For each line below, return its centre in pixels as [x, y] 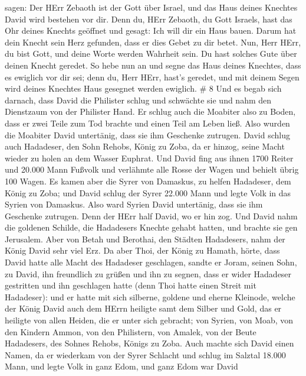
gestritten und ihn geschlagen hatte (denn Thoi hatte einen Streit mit [131, 285]
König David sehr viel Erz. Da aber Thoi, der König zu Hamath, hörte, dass [142, 250]
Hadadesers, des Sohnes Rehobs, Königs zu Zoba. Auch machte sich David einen [149, 343]
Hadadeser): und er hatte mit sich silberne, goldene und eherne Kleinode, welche [150, 296]
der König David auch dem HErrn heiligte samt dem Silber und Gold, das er [143, 308]
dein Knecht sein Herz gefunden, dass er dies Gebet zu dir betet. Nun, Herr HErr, [153, 42]
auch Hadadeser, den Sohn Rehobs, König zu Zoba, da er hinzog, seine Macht [145, 146]
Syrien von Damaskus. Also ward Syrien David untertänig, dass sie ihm [134, 204]
